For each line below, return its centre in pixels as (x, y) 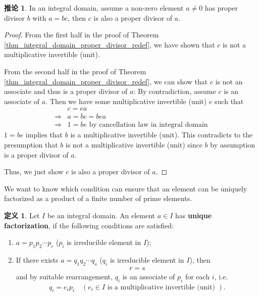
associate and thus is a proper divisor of (66, 91)
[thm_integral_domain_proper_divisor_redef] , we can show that (106, 81)
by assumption (233, 145)
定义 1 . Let (22, 215)
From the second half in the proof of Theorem (75, 71)
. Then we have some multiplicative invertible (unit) (126, 101)
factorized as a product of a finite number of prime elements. (98, 198)
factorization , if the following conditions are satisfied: (89, 225)
